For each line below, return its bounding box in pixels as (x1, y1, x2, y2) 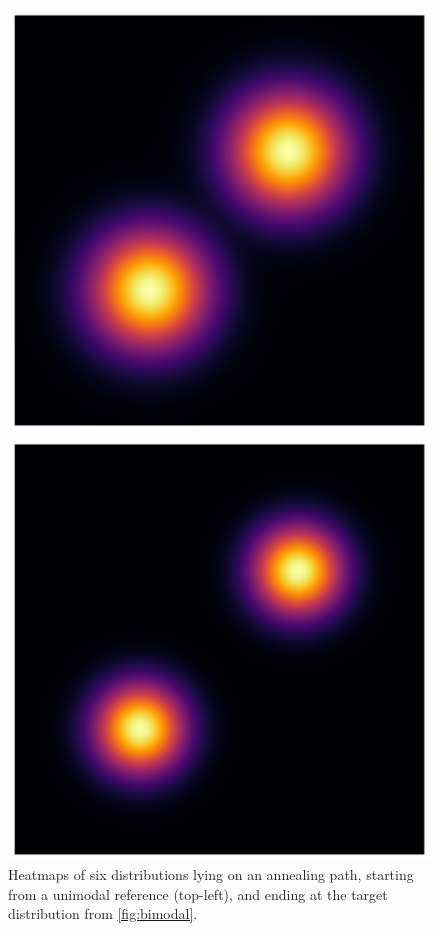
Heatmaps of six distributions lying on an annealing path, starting (8, 864, 414, 885)
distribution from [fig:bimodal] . (8, 903, 198, 924)
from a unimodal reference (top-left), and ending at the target (8, 883, 388, 904)
